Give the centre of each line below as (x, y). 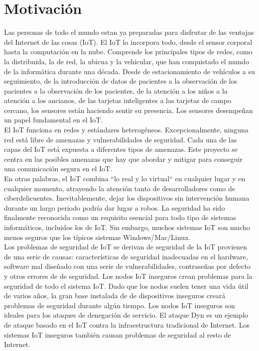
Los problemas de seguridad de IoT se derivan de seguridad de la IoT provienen (126, 247)
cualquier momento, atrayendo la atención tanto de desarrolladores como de (120, 188)
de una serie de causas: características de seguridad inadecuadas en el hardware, (126, 256)
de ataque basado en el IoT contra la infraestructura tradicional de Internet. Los (127, 324)
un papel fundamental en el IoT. (54, 120)
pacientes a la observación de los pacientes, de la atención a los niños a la (116, 90)
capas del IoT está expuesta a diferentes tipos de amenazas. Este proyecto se (121, 149)
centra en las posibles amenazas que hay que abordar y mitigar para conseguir (123, 159)
